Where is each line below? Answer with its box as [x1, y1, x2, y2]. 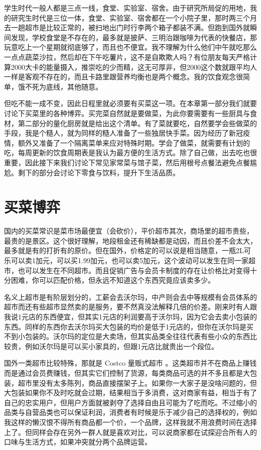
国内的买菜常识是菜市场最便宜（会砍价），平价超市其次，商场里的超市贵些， [4, 226, 253, 236]
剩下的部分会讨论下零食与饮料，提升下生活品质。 [18, 167, 180, 177]
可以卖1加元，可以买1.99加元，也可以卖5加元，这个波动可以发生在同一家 [11, 255, 248, 265]
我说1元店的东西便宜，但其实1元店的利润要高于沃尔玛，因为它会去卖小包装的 [4, 311, 257, 321]
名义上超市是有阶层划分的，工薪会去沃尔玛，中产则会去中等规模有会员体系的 [4, 291, 257, 302]
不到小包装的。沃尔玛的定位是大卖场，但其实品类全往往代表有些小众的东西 [4, 331, 250, 342]
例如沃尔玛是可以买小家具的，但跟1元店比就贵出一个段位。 [25, 341, 218, 351]
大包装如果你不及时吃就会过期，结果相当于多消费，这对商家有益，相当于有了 [4, 387, 257, 398]
